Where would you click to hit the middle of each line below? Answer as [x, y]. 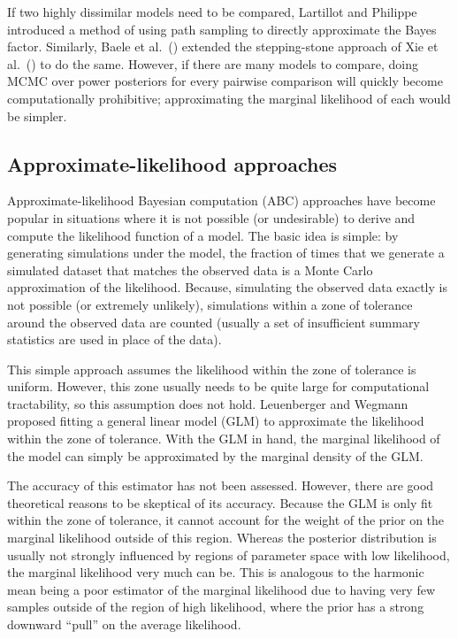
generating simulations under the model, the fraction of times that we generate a [226, 253]
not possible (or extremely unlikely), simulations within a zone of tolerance [210, 304]
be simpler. [37, 115]
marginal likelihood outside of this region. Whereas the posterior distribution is [222, 538]
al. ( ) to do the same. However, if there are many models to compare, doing [213, 63]
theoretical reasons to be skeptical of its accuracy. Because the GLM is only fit [220, 502]
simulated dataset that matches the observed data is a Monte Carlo [190, 269]
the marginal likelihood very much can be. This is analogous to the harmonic [216, 572]
